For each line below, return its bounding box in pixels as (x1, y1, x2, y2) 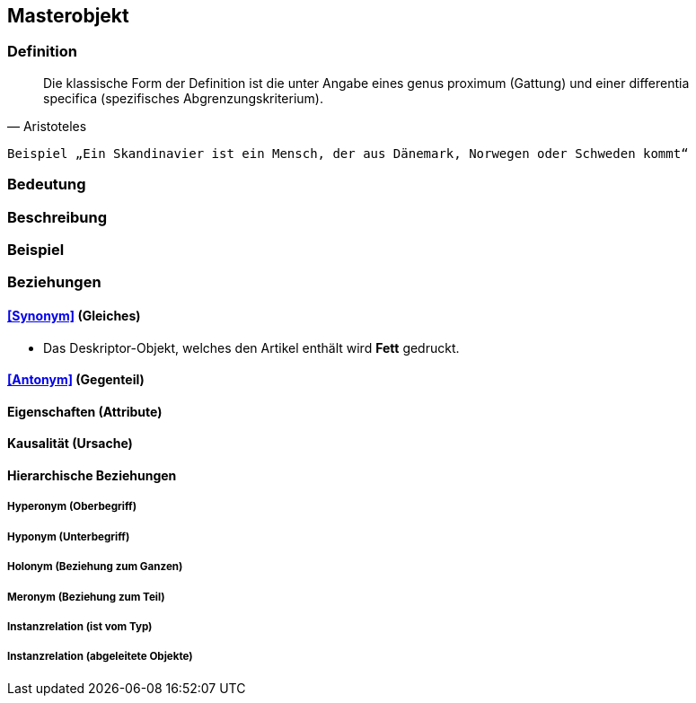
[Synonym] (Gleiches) (7, 307, 141, 323)
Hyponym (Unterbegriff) (7, 530, 130, 543)
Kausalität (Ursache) (7, 435, 133, 452)
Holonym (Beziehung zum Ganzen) (7, 560, 183, 574)
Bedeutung (7, 175, 86, 194)
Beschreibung (7, 207, 108, 226)
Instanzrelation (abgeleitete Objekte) (7, 650, 193, 663)
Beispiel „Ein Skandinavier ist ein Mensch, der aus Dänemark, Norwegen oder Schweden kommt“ (7, 145, 689, 161)
